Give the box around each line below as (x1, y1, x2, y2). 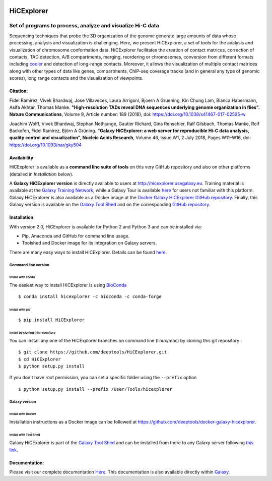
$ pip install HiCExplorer (18, 317, 85, 323)
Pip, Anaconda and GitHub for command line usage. (22, 232, 130, 239)
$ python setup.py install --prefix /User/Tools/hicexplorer (18, 386, 172, 392)
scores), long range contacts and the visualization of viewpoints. (9, 75, 144, 81)
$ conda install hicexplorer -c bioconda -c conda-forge (18, 294, 162, 299)
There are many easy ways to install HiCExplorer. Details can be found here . (9, 249, 167, 255)
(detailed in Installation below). (9, 171, 74, 177)
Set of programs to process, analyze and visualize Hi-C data (9, 22, 159, 29)
